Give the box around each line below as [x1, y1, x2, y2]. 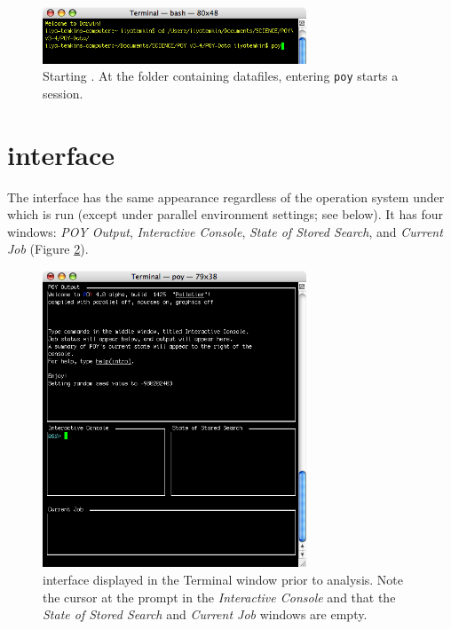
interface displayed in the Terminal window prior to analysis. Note [43, 570, 404, 589]
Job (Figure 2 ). [7, 240, 89, 258]
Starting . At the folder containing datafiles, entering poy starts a [43, 67, 399, 85]
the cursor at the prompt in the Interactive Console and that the [43, 587, 396, 606]
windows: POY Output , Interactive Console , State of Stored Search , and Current [7, 222, 443, 240]
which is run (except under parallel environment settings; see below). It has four [7, 205, 443, 224]
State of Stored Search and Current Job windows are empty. [43, 605, 368, 624]
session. [43, 83, 83, 102]
